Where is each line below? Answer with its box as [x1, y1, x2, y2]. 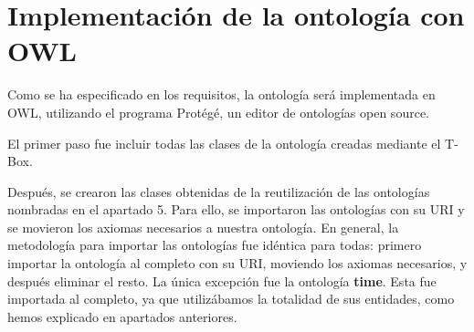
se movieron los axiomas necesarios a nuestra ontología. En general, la [7, 217, 399, 236]
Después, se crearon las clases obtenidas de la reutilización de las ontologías [7, 182, 430, 201]
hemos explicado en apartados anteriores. [7, 306, 237, 326]
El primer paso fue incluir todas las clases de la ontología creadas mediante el [7, 133, 441, 152]
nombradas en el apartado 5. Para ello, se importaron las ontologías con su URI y [7, 200, 465, 219]
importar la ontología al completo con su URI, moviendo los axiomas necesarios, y [7, 254, 468, 273]
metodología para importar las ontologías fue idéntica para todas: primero [7, 235, 422, 254]
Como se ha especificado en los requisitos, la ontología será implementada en [7, 85, 436, 104]
